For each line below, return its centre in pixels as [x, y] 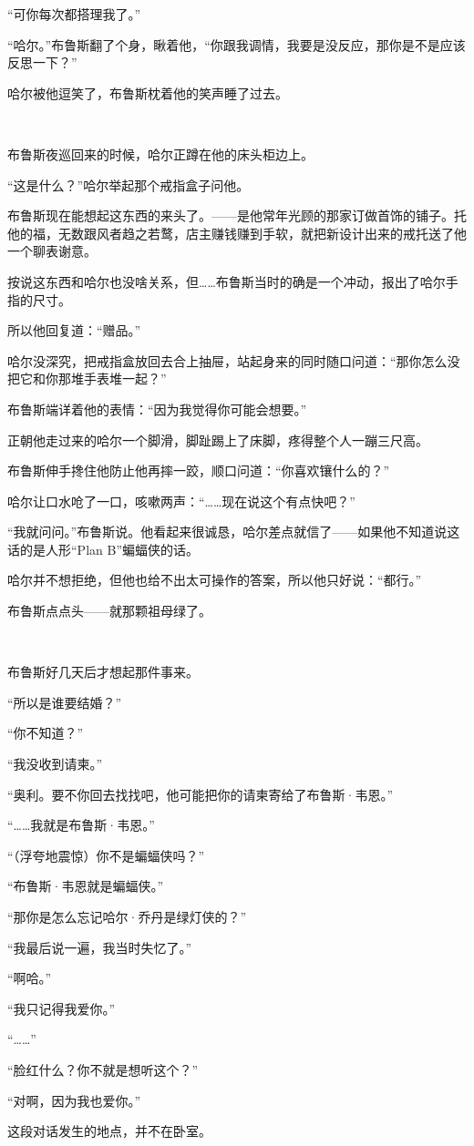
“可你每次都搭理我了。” [74, 14]
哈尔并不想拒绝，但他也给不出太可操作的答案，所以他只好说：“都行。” [215, 580]
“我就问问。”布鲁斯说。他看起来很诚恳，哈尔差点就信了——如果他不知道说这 [234, 532]
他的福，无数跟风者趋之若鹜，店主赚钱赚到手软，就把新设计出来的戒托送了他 [237, 233]
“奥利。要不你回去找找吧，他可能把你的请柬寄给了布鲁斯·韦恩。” [201, 794]
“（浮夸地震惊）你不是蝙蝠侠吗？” [106, 855]
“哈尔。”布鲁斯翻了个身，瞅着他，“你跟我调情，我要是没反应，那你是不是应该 [237, 44]
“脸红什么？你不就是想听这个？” [103, 1069]
